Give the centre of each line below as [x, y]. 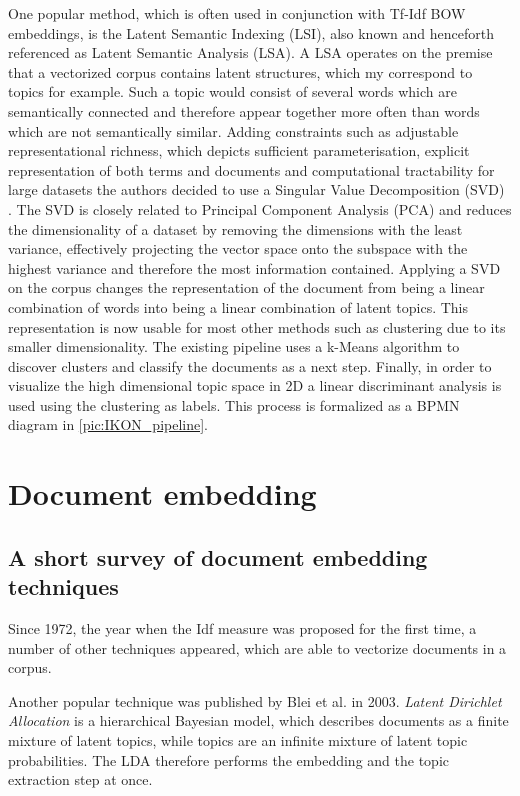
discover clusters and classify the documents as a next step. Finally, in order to [250, 365]
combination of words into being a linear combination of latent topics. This [238, 306]
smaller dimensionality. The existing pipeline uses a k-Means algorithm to [234, 346]
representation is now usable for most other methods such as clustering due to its [257, 326]
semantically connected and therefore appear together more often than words [244, 110]
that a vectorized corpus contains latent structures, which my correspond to [240, 71]
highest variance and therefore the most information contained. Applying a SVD [254, 267]
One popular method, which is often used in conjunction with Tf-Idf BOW [237, 13]
